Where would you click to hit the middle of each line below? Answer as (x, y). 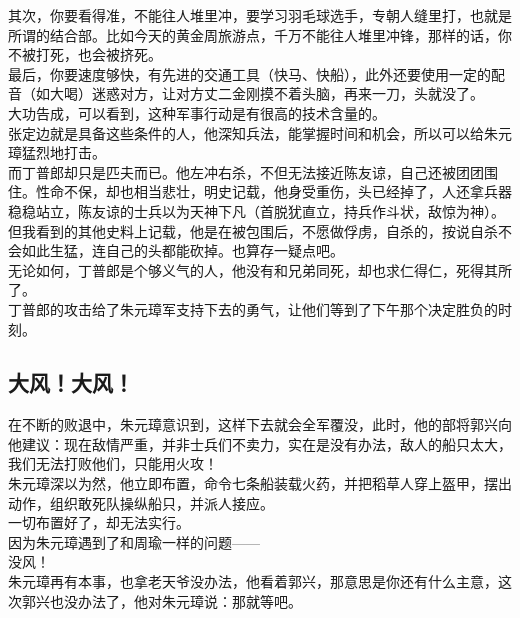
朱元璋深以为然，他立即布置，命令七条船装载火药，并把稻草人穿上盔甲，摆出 (260, 483)
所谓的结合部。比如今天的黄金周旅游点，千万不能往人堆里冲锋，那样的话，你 (260, 34)
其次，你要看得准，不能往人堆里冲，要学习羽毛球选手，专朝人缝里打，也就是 (260, 15)
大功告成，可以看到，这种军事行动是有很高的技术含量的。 (197, 112)
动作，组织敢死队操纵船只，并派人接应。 (141, 502)
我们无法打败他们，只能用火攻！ (113, 463)
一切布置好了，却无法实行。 (99, 522)
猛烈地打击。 (63, 152)
